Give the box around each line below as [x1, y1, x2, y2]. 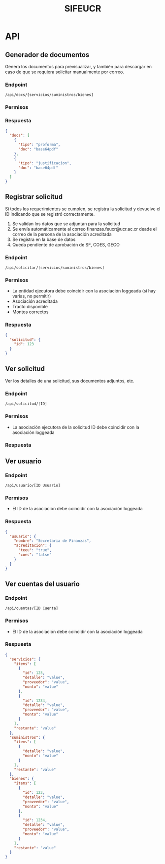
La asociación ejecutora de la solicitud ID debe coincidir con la [12, 424, 139, 430]
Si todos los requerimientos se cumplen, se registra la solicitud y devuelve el [5, 206, 161, 212]
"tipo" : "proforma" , [18, 142, 61, 147]
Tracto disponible [12, 304, 48, 310]
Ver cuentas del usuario [5, 579, 80, 588]
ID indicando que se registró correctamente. [5, 211, 95, 217]
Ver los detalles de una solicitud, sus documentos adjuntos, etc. [5, 378, 134, 384]
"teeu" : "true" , [18, 548, 52, 553]
